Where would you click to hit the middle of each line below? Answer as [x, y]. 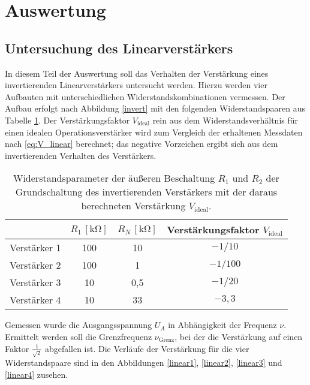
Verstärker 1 [35, 248]
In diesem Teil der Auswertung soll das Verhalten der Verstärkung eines [137, 73]
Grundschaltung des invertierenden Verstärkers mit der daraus [146, 192]
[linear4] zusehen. [37, 374]
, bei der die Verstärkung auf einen [239, 336]
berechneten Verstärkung [133, 206]
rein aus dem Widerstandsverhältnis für [225, 120]
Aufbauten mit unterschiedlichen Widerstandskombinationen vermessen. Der [145, 96]
